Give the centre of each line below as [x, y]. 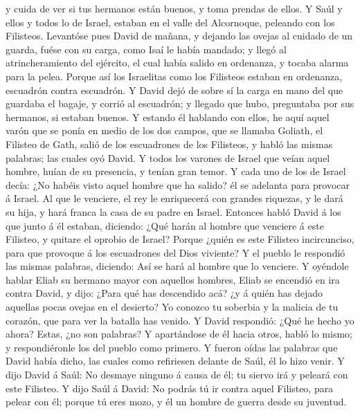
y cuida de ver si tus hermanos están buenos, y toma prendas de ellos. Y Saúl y [174, 8]
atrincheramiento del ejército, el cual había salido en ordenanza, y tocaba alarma [177, 63]
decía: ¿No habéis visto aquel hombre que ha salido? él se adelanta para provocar [178, 184]
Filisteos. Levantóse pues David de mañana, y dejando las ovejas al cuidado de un [179, 36]
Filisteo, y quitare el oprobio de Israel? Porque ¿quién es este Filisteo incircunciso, [180, 239]
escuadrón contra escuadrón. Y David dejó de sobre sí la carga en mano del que [174, 90]
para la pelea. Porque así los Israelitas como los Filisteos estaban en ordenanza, [174, 76]
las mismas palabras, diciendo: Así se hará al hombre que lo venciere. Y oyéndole [177, 266]
